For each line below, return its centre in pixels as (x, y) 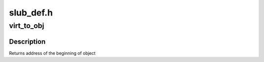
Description (27, 41)
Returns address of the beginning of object (52, 53)
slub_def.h (31, 13)
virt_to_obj (27, 26)
